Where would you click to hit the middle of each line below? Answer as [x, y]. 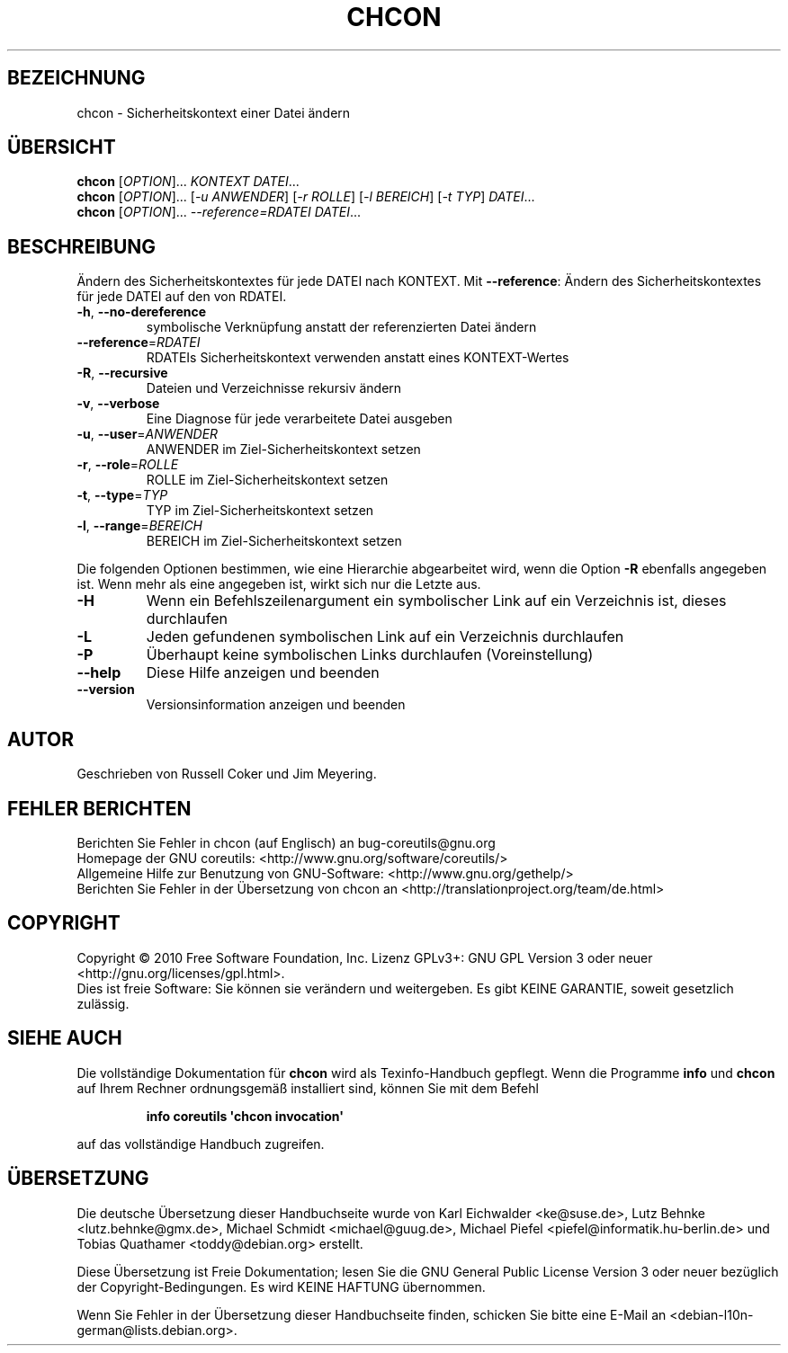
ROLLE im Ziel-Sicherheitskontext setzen [267, 480]
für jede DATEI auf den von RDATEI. [182, 297]
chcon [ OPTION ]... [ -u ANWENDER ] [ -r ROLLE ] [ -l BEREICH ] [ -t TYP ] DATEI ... [306, 197]
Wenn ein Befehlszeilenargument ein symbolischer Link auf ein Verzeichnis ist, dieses [436, 601]
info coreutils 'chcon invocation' [245, 1116]
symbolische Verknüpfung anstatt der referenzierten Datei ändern [341, 327]
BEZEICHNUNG [76, 78]
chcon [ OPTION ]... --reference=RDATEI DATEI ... [219, 212]
